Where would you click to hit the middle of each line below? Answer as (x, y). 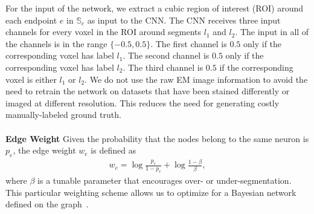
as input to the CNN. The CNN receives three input (184, 20)
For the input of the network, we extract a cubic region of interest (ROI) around (155, 8)
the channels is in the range (56, 43)
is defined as (114, 150)
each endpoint (31, 20)
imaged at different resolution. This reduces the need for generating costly (143, 102)
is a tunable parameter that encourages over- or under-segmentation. (165, 180)
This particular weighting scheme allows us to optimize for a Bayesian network (151, 192)
